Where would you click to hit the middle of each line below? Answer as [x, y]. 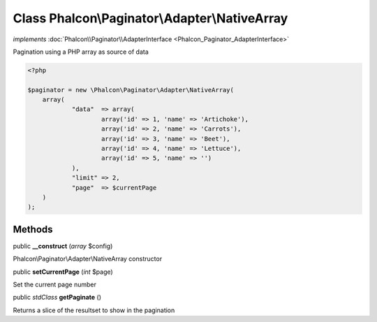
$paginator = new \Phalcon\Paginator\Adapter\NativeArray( [131, 90]
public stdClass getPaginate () [57, 298]
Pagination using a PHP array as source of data [81, 52]
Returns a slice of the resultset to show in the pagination [94, 310]
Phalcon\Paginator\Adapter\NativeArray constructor [88, 259]
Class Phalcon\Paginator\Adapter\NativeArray [150, 18]
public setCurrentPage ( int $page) [63, 272]
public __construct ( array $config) [63, 246]
